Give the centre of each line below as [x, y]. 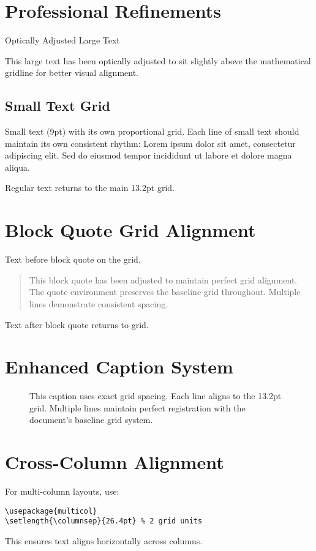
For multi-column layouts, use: [62, 491]
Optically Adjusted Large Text [62, 40]
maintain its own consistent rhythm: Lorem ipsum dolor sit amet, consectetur [150, 143]
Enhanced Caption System [119, 366]
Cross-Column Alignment [115, 462]
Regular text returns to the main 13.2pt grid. [90, 188]
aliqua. [17, 167]
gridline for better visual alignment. [72, 73]
